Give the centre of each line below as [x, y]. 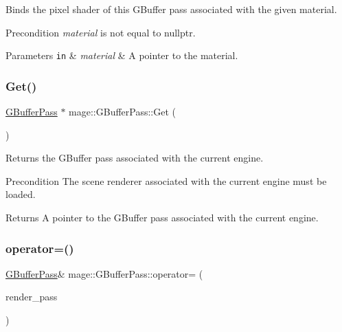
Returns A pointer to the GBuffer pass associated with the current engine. [162, 218]
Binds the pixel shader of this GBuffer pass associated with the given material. [171, 9]
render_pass [32, 297]
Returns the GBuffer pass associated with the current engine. [135, 158]
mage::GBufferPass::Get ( [122, 112]
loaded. [21, 194]
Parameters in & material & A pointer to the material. [122, 55]
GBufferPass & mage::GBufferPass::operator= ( [104, 273]
